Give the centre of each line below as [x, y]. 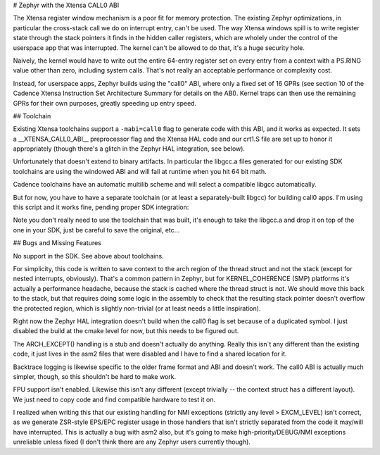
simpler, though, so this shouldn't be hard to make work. [95, 376]
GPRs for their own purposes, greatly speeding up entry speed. [105, 103]
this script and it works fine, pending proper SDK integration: [101, 207]
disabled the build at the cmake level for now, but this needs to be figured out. [126, 331]
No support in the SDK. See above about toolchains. [89, 256]
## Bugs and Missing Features [57, 243]
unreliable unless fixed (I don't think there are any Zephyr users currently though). [132, 442]
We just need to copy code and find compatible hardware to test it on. [114, 399]
